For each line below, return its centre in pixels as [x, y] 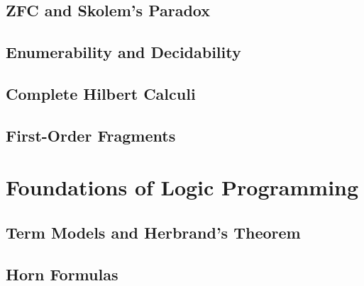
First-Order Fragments [91, 135]
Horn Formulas [62, 274]
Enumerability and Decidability [123, 52]
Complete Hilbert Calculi [101, 93]
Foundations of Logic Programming [182, 187]
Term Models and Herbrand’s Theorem [153, 232]
